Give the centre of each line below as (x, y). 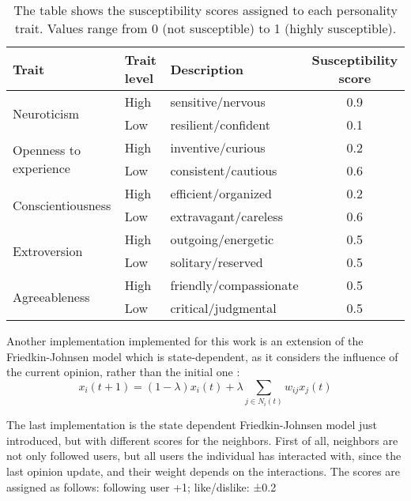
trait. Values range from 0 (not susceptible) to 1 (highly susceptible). (205, 28)
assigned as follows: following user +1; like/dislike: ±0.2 (141, 486)
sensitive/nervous (218, 102)
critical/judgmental (223, 308)
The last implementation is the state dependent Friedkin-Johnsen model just (192, 425)
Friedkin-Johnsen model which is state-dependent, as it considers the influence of (202, 356)
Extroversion (48, 250)
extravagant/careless (226, 216)
